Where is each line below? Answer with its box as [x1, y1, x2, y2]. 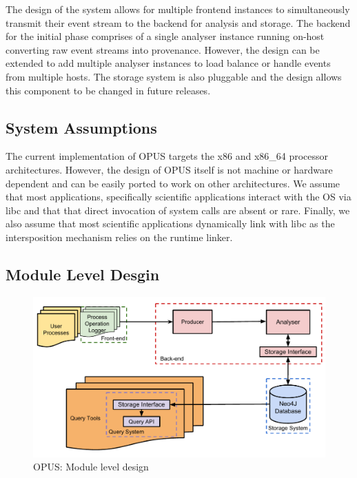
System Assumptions [6, 116, 157, 138]
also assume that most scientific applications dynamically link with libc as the [6, 216, 335, 231]
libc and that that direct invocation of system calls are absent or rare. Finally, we [6, 202, 350, 217]
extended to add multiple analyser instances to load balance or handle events [6, 56, 331, 70]
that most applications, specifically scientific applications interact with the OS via [6, 189, 351, 204]
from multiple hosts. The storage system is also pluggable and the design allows [6, 69, 342, 83]
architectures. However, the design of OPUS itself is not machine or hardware [6, 162, 333, 176]
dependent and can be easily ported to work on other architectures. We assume [6, 176, 340, 190]
